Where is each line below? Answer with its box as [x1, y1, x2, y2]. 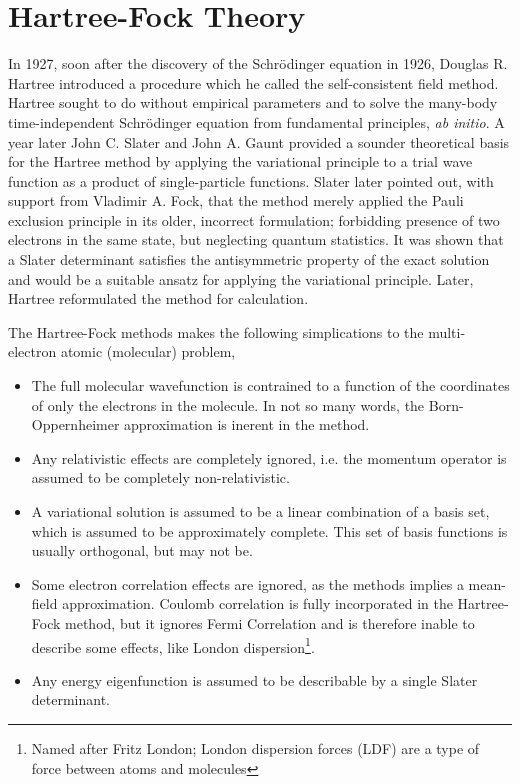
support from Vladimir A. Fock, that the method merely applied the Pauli [8, 190, 464, 211]
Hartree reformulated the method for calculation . [8, 288, 309, 309]
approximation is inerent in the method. [124, 414, 370, 435]
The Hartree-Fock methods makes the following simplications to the [8, 321, 424, 342]
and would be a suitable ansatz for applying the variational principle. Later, [8, 268, 474, 289]
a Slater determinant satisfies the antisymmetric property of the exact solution [8, 249, 490, 270]
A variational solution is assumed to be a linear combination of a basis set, [31, 501, 490, 521]
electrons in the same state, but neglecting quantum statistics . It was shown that [8, 229, 504, 250]
